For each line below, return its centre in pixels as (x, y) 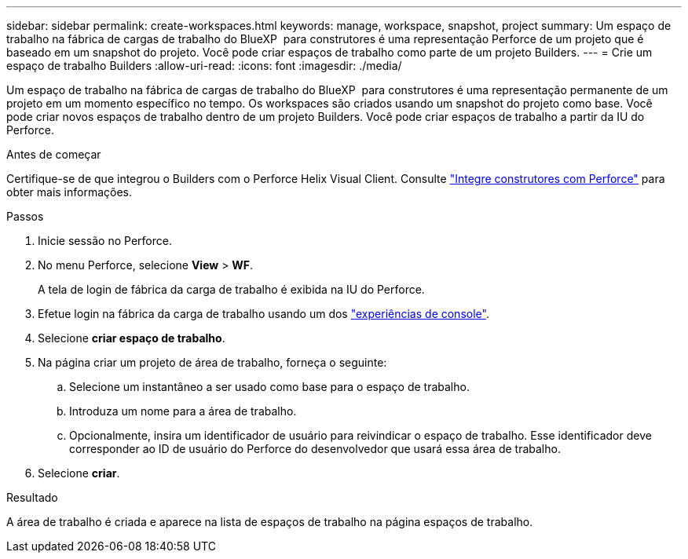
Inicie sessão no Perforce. (105, 241)
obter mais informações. (70, 192)
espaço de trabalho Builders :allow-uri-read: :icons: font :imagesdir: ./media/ (204, 66)
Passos (25, 216)
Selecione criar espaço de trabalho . (132, 338)
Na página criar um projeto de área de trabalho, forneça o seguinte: (212, 362)
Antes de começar (54, 154)
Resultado (32, 497)
